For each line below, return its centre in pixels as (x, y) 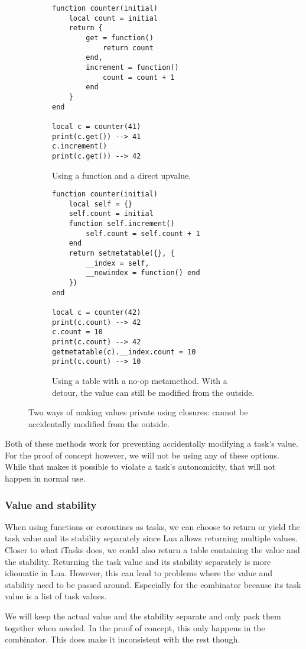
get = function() (120, 38)
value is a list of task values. (56, 596)
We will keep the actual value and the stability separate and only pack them (143, 616)
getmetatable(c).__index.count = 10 (124, 352)
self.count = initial (111, 214)
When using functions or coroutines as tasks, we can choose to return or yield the (152, 526)
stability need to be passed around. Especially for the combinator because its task (153, 584)
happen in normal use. (45, 478)
